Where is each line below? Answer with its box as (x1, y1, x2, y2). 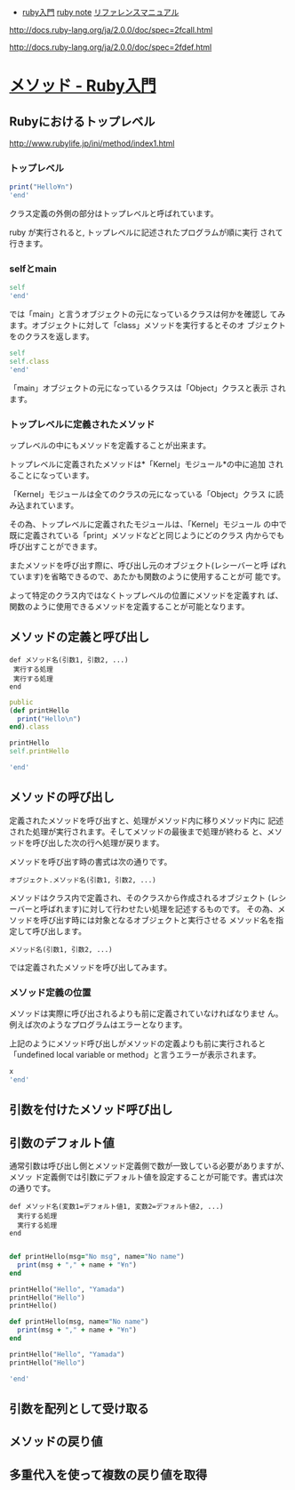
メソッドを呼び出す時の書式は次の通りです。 (9, 856, 172, 866)
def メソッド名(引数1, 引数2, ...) (9, 656, 129, 664)
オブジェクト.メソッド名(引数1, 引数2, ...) (9, 875, 157, 884)
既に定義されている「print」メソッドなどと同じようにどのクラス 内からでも (9, 530, 285, 541)
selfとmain (9, 262, 58, 275)
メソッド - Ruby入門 (9, 76, 157, 96)
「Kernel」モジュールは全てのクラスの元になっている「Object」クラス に (9, 489, 276, 500)
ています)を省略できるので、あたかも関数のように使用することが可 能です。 (9, 571, 286, 582)
